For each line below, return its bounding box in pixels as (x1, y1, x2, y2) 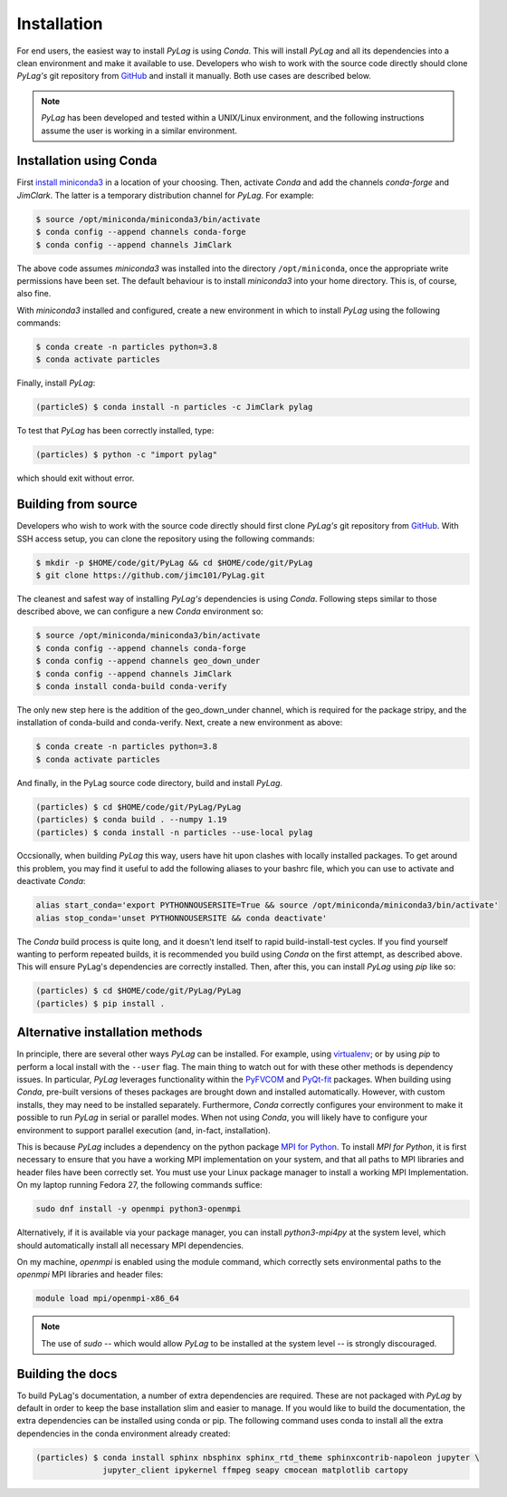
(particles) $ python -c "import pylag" (35, 450, 217, 460)
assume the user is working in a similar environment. (41, 125, 237, 136)
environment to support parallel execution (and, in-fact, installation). (16, 1124, 271, 1135)
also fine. (16, 288, 52, 299)
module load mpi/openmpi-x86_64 (35, 1293, 180, 1304)
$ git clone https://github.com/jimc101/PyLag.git (35, 570, 266, 580)
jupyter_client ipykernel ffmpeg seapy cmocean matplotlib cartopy (102, 1465, 409, 1475)
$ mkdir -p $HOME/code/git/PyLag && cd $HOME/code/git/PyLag (35, 558, 313, 568)
